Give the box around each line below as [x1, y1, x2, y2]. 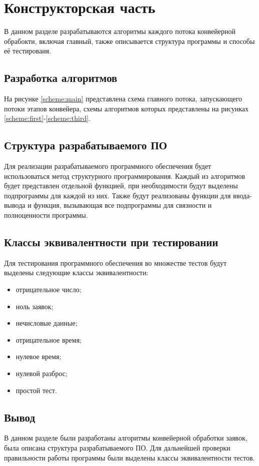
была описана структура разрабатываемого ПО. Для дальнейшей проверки [4, 443, 230, 453]
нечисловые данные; [15, 318, 77, 328]
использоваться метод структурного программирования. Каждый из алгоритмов [4, 170, 245, 181]
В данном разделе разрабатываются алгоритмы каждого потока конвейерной [4, 26, 235, 36]
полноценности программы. [4, 210, 88, 220]
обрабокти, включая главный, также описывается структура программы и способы [4, 35, 255, 46]
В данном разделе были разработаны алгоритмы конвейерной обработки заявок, [4, 433, 247, 443]
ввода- [233, 190, 252, 200]
